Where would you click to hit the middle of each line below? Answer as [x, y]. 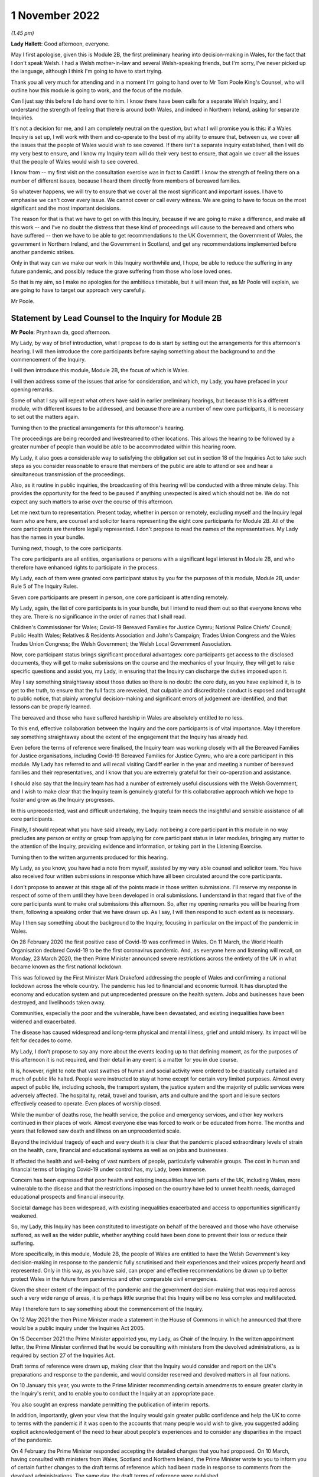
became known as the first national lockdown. [67, 967]
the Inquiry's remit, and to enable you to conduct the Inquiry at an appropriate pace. [113, 1394]
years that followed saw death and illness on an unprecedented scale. [96, 1131]
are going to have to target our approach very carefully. [78, 290]
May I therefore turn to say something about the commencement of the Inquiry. [107, 1309]
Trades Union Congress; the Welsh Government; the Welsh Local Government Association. [121, 643]
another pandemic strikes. [43, 252]
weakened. [24, 1216]
